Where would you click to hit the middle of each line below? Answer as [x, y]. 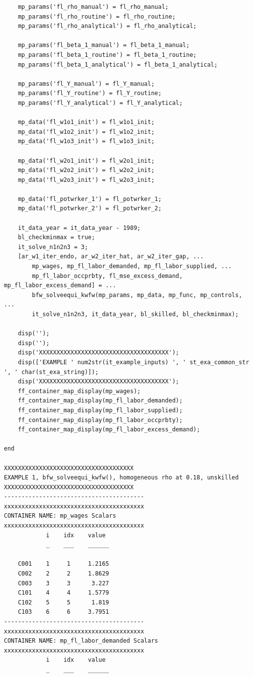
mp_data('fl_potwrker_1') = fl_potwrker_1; [90, 199]
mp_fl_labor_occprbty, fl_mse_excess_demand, [107, 276]
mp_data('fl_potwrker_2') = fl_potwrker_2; [90, 209]
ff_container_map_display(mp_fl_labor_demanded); [100, 401]
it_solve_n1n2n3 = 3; [53, 247]
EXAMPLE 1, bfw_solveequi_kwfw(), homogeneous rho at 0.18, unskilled [121, 478]
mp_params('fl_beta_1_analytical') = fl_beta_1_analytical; [118, 64]
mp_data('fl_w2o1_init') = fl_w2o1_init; [86, 161]
